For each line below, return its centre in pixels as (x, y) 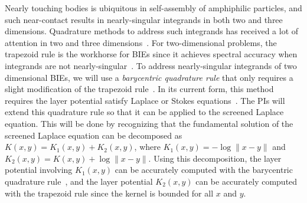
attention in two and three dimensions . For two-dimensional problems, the (141, 42)
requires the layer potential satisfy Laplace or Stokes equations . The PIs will (145, 100)
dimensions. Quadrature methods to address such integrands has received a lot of (152, 31)
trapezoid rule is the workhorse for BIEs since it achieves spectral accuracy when (151, 54)
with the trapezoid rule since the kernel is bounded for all (109, 193)
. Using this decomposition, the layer (215, 158)
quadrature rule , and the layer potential (79, 181)
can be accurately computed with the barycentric (204, 170)
